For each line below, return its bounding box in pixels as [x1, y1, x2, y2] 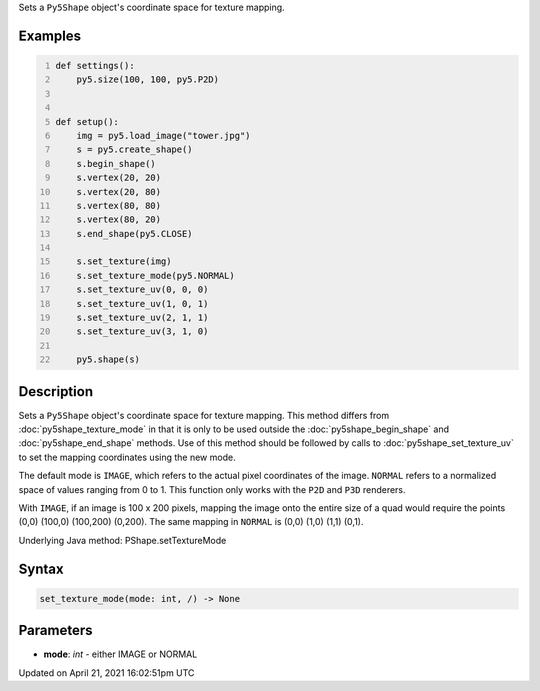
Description [18, 383, 94, 400]
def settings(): [55, 60, 135, 71]
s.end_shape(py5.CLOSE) [76, 228, 194, 239]
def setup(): [55, 116, 120, 127]
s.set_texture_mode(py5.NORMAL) [76, 270, 235, 281]
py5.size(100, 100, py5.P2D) [76, 74, 220, 85]
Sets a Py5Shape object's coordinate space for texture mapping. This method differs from [18, 409, 390, 421]
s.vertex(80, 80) [76, 200, 162, 211]
